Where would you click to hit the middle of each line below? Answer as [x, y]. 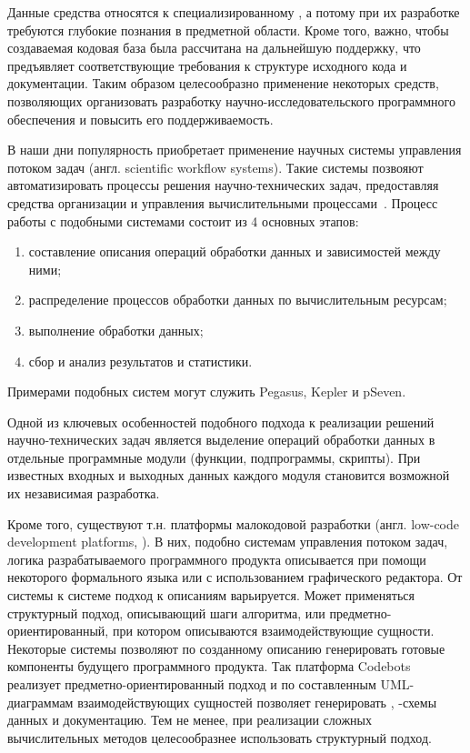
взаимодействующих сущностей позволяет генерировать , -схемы [257, 702]
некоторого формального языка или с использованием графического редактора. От [235, 577]
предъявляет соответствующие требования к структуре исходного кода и [207, 65]
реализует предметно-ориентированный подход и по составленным [192, 684]
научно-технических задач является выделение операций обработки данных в [221, 440]
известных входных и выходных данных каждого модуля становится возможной [229, 475]
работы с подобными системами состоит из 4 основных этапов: [183, 221]
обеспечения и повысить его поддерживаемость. [140, 119]
